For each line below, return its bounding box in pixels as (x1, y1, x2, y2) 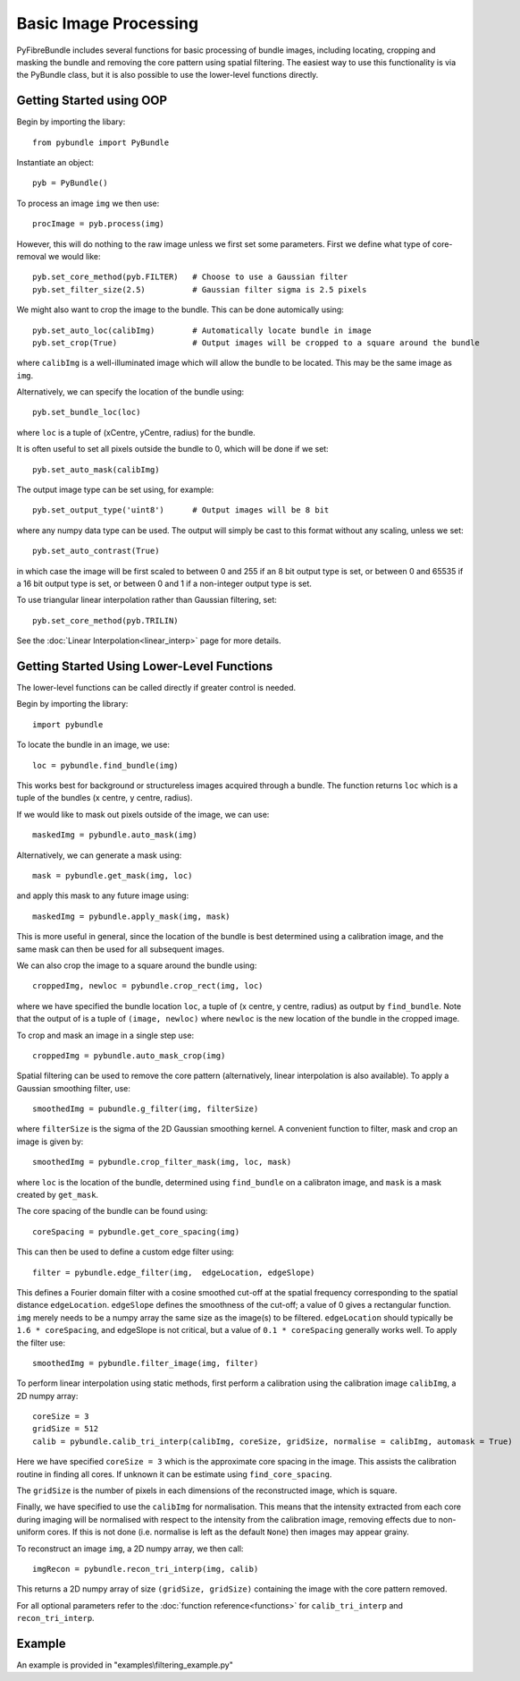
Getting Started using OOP (16, 93, 168, 108)
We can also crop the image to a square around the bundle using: (16, 960, 257, 971)
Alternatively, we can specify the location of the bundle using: (16, 386, 245, 397)
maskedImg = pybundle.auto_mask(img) (32, 830, 198, 840)
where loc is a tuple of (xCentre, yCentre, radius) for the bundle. (16, 427, 256, 437)
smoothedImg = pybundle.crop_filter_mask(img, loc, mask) (32, 1157, 292, 1167)
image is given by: (16, 1136, 84, 1147)
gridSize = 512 (32, 1423, 99, 1434)
